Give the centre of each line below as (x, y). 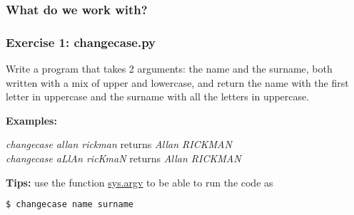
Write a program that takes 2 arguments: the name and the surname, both (169, 69)
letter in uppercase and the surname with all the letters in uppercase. (158, 96)
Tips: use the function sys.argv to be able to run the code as (140, 182)
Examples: (31, 120)
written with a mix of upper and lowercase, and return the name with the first (177, 82)
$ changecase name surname (70, 205)
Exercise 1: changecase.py (81, 42)
